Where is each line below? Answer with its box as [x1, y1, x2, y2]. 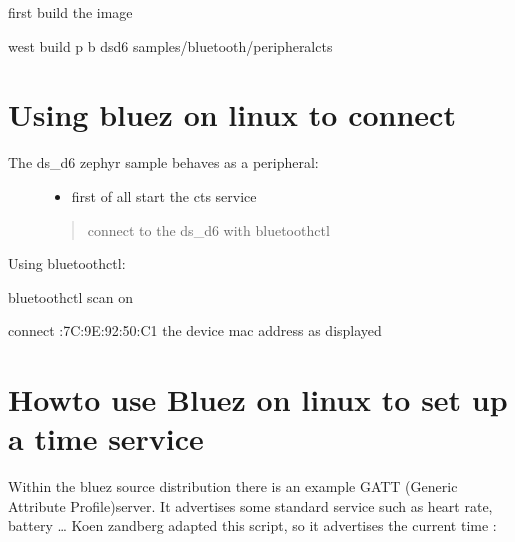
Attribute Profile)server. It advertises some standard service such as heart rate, [8, 495, 493, 516]
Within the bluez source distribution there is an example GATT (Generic [8, 476, 458, 497]
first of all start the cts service [71, 185, 257, 206]
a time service [8, 418, 204, 459]
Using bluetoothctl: [8, 253, 126, 274]
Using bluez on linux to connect [8, 94, 456, 135]
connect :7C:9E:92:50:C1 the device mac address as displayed [8, 320, 382, 341]
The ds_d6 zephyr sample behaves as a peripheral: [8, 152, 319, 173]
